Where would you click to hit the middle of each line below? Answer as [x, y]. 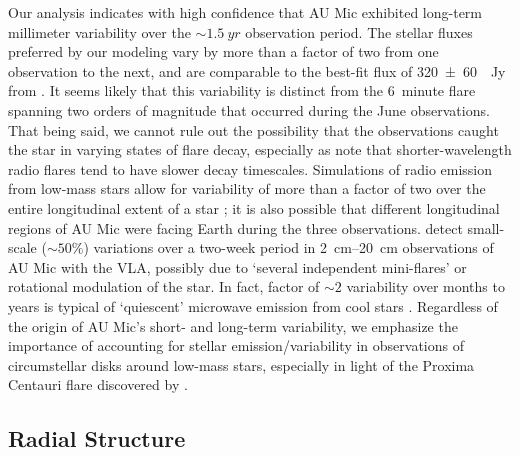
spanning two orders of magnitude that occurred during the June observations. [249, 109]
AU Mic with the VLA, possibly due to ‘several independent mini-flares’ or [237, 266]
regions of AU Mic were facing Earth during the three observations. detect [235, 227]
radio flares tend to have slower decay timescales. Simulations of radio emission [250, 168]
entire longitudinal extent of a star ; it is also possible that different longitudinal [254, 207]
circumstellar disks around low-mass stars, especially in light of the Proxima [241, 364]
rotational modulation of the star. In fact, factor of [164, 286]
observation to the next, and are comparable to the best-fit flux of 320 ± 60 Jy [257, 70]
